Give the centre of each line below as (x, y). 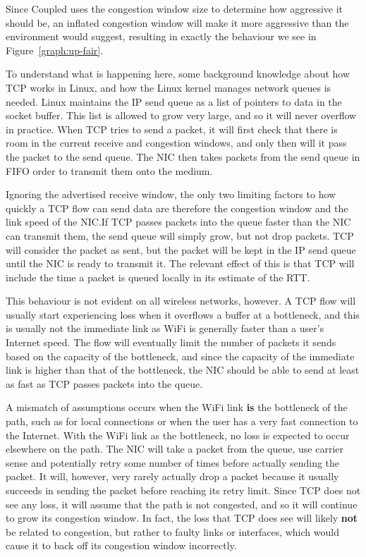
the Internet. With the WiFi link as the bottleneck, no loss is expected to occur (178, 435)
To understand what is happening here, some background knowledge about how (178, 74)
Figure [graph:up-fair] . (55, 50)
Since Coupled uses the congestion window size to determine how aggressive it (175, 8)
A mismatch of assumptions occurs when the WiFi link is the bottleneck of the (177, 407)
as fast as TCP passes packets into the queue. (104, 383)
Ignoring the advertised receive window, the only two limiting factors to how (171, 194)
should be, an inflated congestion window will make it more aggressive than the (177, 22)
